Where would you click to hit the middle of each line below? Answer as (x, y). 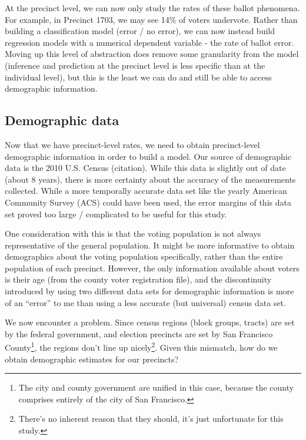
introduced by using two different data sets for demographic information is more (149, 291)
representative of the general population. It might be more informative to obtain (150, 245)
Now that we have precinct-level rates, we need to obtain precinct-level (132, 144)
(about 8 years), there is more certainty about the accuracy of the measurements (150, 179)
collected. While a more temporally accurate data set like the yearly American (146, 191)
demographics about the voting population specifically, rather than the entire (144, 256)
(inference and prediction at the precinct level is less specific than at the (135, 65)
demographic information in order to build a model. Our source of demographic (148, 156)
